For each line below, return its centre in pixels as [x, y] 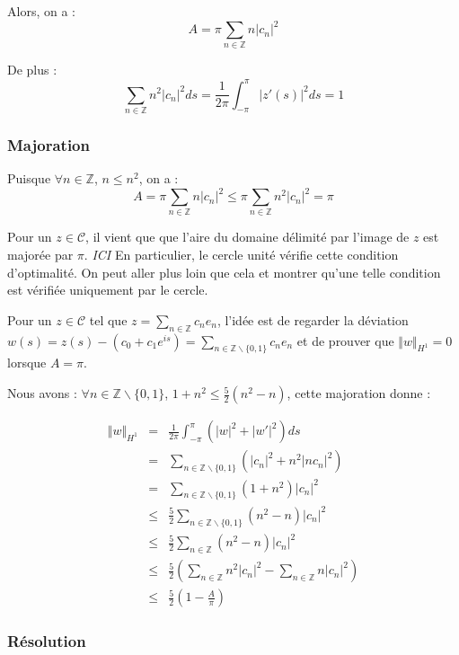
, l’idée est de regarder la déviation [313, 319]
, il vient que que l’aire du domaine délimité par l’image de [247, 237]
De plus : [32, 70]
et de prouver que [345, 340]
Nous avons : [42, 393]
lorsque [27, 363]
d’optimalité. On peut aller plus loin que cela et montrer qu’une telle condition [224, 272]
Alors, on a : [41, 11]
